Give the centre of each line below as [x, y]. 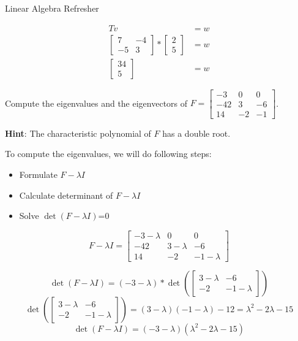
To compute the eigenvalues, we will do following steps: [108, 154]
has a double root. [196, 133]
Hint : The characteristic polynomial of [78, 133]
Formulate [38, 174]
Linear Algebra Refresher [52, 8]
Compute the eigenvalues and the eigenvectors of [96, 103]
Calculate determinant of [66, 195]
